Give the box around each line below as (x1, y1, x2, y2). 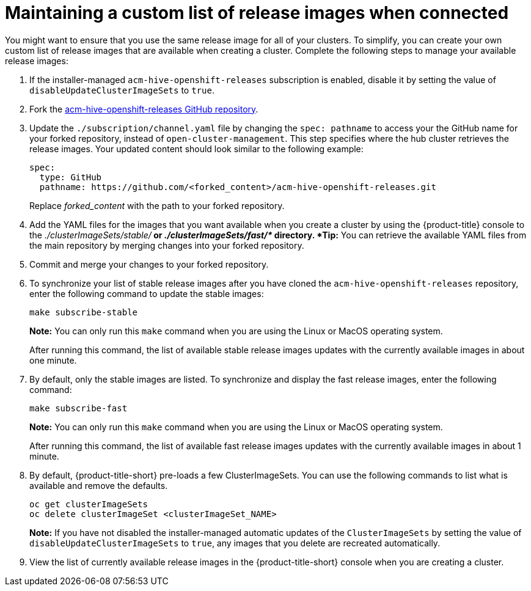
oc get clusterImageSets (29, 499, 148, 509)
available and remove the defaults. (29, 480, 168, 491)
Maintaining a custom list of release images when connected (5, 2, 509, 23)
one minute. (29, 354, 77, 365)
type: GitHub (39, 172, 102, 182)
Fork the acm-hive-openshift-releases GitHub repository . (29, 103, 258, 114)
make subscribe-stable (29, 307, 138, 317)
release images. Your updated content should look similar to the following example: (29, 143, 364, 154)
